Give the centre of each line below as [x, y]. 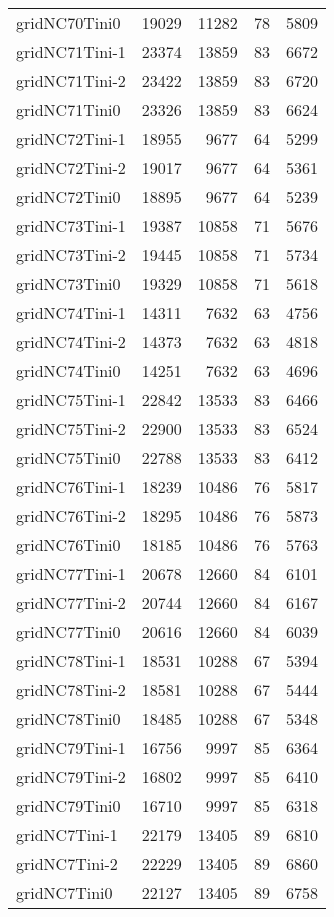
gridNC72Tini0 [68, 196]
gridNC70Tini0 [68, 22]
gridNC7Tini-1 [67, 834]
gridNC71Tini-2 [71, 80]
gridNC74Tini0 [68, 370]
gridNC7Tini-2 [67, 863]
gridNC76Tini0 [68, 544]
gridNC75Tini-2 [71, 428]
